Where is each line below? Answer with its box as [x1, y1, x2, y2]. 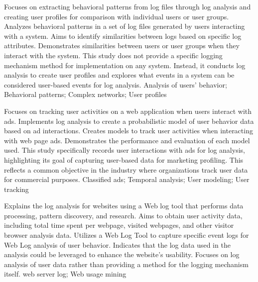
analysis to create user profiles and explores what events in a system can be [4, 70, 235, 80]
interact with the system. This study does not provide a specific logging [4, 50, 223, 60]
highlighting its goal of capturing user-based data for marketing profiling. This [4, 154, 244, 165]
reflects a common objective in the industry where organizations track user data [4, 164, 248, 175]
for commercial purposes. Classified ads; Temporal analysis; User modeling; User [4, 174, 250, 185]
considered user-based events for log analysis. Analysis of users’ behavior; [4, 79, 227, 90]
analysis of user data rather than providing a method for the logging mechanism [4, 259, 249, 269]
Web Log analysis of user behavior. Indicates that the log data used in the [4, 239, 231, 250]
